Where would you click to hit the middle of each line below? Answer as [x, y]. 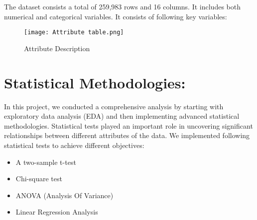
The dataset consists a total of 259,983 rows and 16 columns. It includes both [122, 6]
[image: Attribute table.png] [74, 33]
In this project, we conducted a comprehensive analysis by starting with [114, 106]
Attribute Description [57, 48]
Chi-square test [39, 179]
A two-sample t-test [46, 162]
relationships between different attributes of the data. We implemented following [127, 135]
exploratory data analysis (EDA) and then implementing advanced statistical [122, 116]
